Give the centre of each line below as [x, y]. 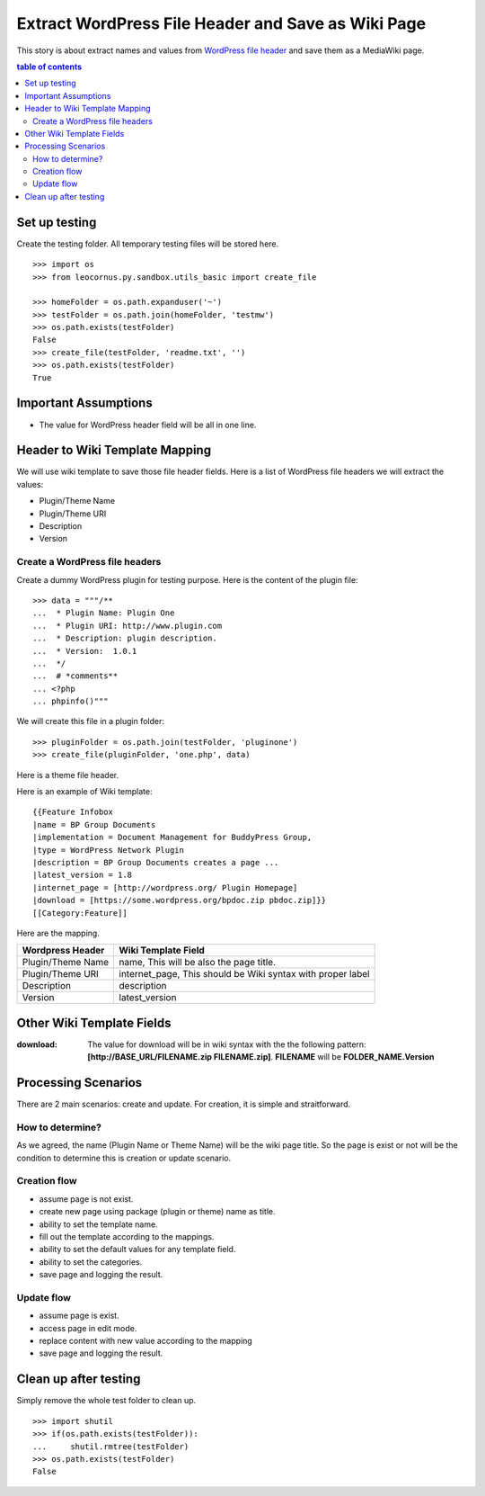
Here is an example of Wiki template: [84, 792]
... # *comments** [75, 676]
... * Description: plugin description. [125, 638]
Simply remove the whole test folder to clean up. [106, 1401]
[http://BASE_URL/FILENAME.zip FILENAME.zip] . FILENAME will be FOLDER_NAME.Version [261, 1057]
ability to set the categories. [91, 1262]
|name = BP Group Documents [94, 824]
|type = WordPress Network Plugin [108, 850]
